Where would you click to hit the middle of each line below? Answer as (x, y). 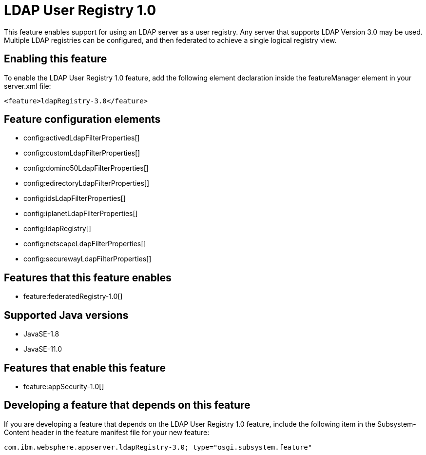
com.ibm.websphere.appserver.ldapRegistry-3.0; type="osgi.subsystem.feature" (158, 447)
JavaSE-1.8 (41, 334)
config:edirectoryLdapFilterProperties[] (87, 183)
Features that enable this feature (85, 368)
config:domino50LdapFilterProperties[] (86, 168)
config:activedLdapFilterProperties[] (82, 138)
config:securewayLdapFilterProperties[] (87, 259)
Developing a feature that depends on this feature (127, 405)
